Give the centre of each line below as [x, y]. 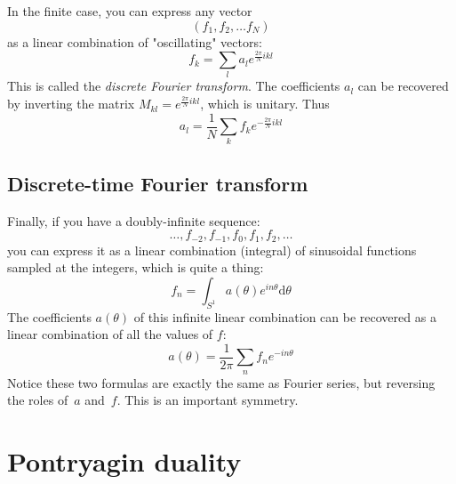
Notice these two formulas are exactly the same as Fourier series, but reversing [221, 382]
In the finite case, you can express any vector [130, 11]
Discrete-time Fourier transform [158, 183]
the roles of [38, 400]
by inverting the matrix [71, 104]
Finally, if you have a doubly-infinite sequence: [134, 220]
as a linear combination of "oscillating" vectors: [135, 41]
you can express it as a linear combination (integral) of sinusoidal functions [212, 250]
